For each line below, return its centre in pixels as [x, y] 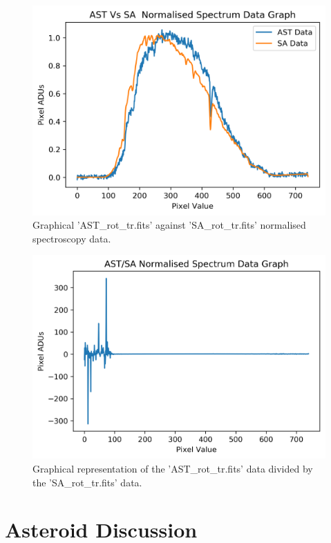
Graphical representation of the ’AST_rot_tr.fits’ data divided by [173, 468]
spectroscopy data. [72, 238]
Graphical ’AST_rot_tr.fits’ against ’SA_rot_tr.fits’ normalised [169, 225]
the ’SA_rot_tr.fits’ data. [87, 482]
